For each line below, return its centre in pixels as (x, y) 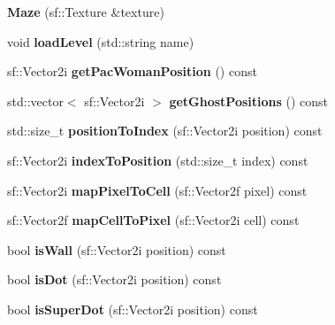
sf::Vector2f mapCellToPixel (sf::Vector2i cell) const (153, 220)
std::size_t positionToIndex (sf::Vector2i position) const (165, 131)
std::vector (35, 101)
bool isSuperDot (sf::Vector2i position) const (133, 309)
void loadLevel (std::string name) (101, 41)
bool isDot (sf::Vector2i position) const (114, 279)
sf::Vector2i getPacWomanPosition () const (132, 71)
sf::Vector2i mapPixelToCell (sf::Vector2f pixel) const (157, 190)
